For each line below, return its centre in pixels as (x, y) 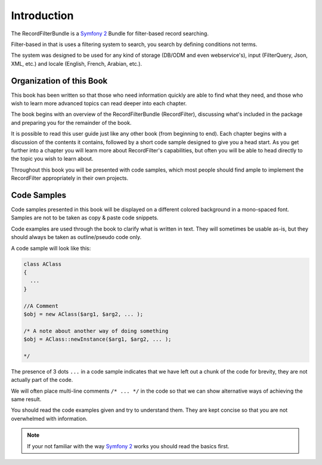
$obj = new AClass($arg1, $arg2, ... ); (83, 314)
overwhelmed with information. (49, 418)
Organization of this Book (59, 81)
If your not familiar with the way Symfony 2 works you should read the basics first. (128, 446)
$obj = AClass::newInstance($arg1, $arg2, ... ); (97, 339)
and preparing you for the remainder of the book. (71, 123)
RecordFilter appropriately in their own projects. (70, 178)
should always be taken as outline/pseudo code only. (76, 237)
